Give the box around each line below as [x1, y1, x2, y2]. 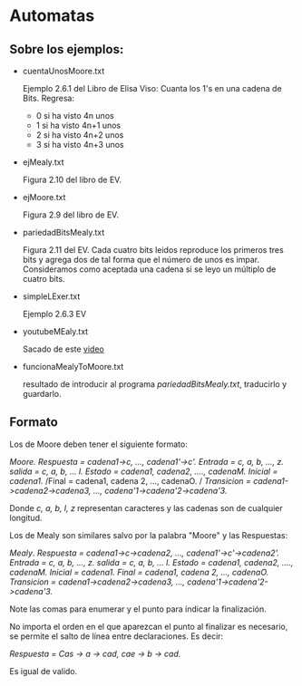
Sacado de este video [22, 343, 104, 354]
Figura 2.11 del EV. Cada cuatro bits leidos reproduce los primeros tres [22, 245, 284, 255]
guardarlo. [22, 389, 62, 399]
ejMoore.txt [22, 192, 66, 202]
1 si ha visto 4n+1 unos [35, 120, 121, 130]
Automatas [9, 5, 95, 26]
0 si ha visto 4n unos [35, 111, 115, 121]
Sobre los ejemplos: [9, 42, 124, 57]
